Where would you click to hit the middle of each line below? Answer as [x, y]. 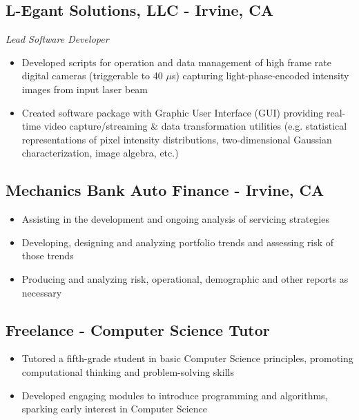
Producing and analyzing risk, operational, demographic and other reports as [185, 278]
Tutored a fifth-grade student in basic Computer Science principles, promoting [187, 358]
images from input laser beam [85, 89]
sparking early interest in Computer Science [115, 409]
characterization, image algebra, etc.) [100, 153]
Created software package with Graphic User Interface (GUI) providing [173, 112]
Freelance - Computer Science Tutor [138, 329]
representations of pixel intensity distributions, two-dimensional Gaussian [177, 139]
